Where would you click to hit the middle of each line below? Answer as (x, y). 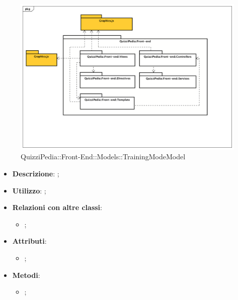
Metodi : (26, 275)
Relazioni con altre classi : (57, 207)
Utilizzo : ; (29, 190)
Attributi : (29, 241)
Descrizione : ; (36, 174)
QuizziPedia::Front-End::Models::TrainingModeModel (103, 157)
